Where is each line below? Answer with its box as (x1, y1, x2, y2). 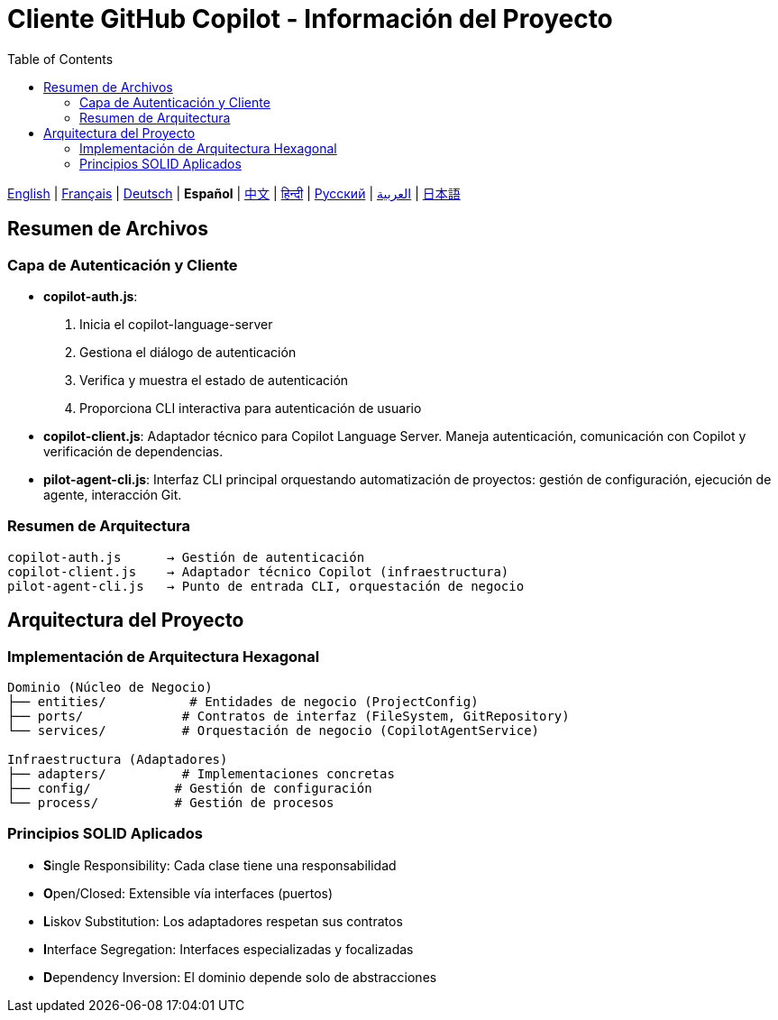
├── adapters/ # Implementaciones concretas (7, 766, 395, 781)
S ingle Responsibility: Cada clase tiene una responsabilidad (43, 857, 397, 873)
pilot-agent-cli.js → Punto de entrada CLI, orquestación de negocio (7, 578, 525, 593)
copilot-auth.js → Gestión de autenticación (7, 549, 365, 565)
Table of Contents (7, 51, 114, 67)
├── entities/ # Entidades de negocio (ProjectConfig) (7, 694, 479, 709)
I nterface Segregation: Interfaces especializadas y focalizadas (43, 941, 414, 957)
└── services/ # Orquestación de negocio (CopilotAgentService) (7, 722, 540, 738)
